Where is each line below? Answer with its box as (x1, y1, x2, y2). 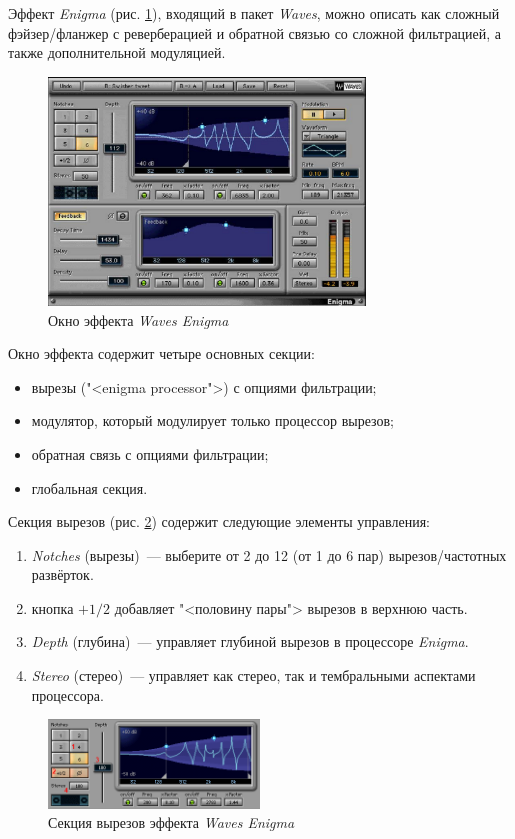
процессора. (31, 684, 104, 705)
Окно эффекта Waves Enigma (48, 309, 229, 330)
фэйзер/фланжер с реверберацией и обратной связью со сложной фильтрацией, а (8, 22, 502, 43)
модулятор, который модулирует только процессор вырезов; (31, 410, 395, 431)
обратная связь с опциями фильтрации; (31, 443, 269, 464)
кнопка (31, 597, 74, 618)
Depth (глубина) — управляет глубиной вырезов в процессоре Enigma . (31, 631, 469, 652)
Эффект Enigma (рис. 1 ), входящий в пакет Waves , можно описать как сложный (8, 3, 500, 23)
